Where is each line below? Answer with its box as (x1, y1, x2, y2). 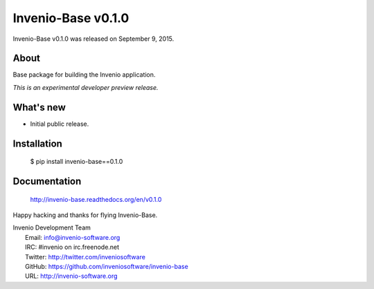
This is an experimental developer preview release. (12, 83, 159, 91)
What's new (12, 101, 66, 113)
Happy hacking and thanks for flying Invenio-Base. (12, 211, 158, 219)
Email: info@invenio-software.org (25, 233, 121, 241)
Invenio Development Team (12, 223, 91, 232)
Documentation (12, 175, 82, 187)
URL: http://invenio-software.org (25, 272, 118, 280)
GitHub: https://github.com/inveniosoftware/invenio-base (25, 262, 188, 270)
